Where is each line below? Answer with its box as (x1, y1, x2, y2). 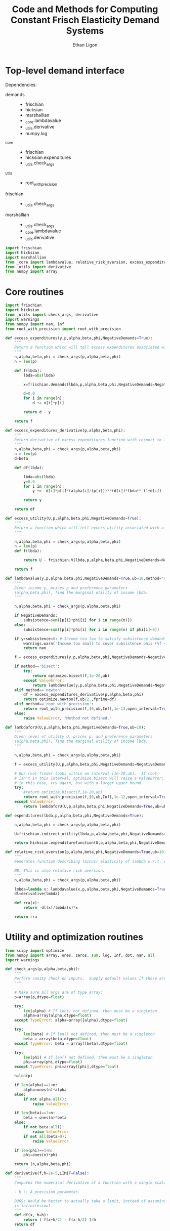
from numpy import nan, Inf (5, 321, 65, 327)
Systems (66, 25, 104, 36)
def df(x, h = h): (14, 1213, 49, 1218)
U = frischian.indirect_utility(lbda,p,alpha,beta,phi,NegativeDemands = (14, 831, 166, 836)
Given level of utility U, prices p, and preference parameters (14, 734, 153, 739)
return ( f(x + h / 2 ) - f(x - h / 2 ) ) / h (23, 1217, 96, 1222)
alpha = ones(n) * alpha (23, 1087, 67, 1092)
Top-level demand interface (5, 65, 125, 76)
